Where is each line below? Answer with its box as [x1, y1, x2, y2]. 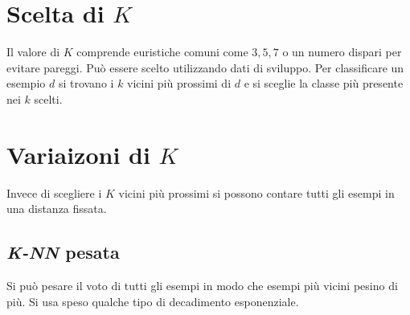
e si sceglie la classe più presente [244, 75, 404, 92]
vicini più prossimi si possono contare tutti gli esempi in [118, 184, 395, 201]
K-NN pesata [6, 239, 120, 264]
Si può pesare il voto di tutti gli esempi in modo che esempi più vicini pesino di [6, 277, 398, 294]
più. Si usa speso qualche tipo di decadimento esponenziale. [6, 292, 299, 309]
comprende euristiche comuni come [76, 43, 248, 60]
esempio [6, 75, 46, 92]
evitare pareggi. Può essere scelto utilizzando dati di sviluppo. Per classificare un [6, 59, 404, 76]
